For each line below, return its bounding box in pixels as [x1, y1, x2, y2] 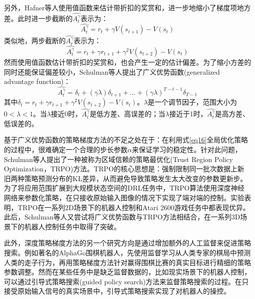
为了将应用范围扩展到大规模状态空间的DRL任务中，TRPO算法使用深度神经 [4, 183, 245, 193]
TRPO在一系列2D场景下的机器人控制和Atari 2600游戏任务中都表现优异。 [17, 202, 250, 212]
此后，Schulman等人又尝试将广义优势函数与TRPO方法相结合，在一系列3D [4, 212, 240, 222]
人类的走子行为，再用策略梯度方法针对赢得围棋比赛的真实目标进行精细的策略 [4, 257, 251, 267]
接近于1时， [169, 109, 207, 119]
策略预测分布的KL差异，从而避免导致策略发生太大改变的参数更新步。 [24, 173, 247, 183]
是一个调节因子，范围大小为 [148, 97, 237, 107]
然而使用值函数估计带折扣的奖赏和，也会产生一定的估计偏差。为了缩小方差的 [4, 56, 251, 67]
